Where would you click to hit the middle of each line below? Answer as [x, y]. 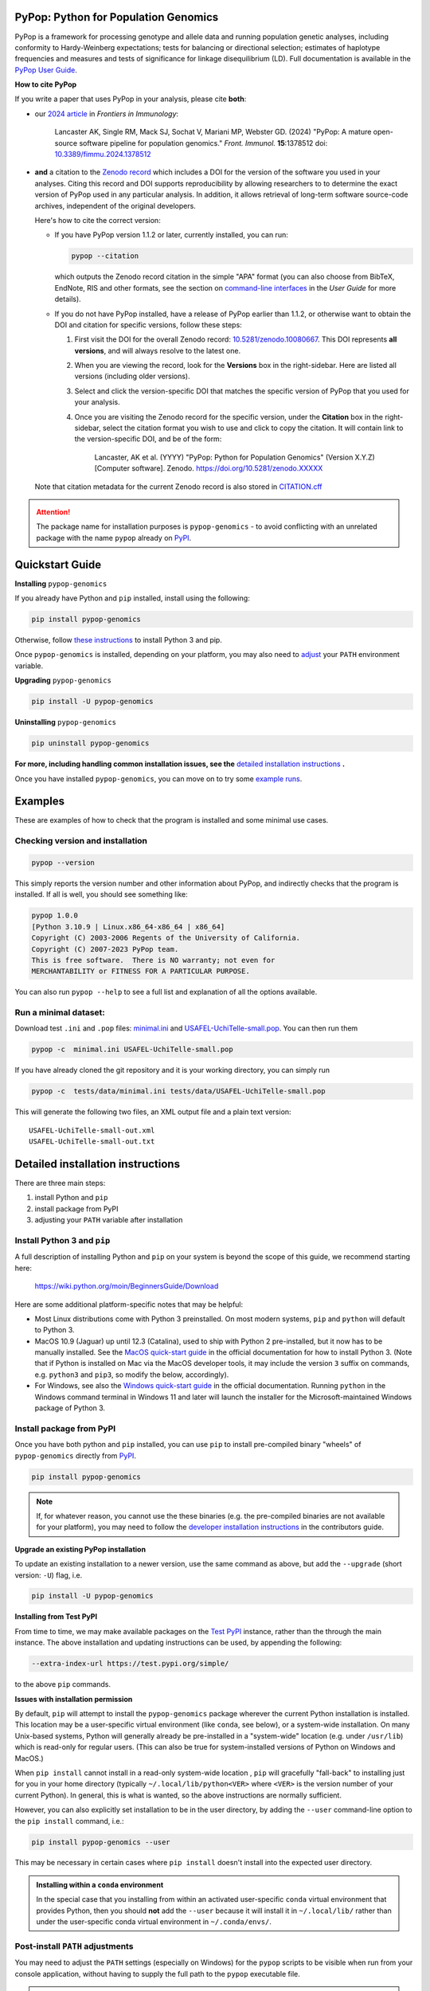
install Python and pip [71, 1198]
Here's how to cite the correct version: [98, 220]
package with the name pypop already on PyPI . [114, 538]
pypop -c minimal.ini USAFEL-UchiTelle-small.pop [133, 1050]
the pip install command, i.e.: [69, 1821]
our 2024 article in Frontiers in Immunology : [107, 113]
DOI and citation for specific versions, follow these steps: [148, 325]
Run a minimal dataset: [60, 1013]
